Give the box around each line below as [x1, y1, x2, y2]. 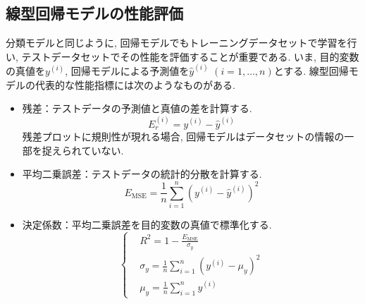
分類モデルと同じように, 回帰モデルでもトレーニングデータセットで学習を [6, 35, 347, 50]
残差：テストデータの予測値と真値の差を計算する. [22, 101, 252, 116]
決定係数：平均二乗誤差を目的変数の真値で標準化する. [22, 217, 272, 231]
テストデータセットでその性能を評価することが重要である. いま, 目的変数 [21, 49, 359, 63]
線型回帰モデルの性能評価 [6, 2, 183, 24]
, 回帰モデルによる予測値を [65, 63, 190, 78]
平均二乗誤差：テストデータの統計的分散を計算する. [22, 166, 262, 181]
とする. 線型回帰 [273, 63, 349, 78]
